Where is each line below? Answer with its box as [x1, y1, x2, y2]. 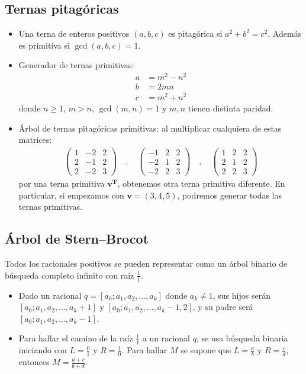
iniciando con [18, 344, 67, 356]
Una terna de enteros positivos [18, 27, 130, 40]
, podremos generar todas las [177, 188, 282, 201]
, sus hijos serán [212, 289, 270, 301]
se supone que [181, 344, 231, 356]
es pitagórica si [168, 27, 223, 40]
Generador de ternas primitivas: [18, 59, 134, 71]
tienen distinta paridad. [188, 102, 273, 114]
